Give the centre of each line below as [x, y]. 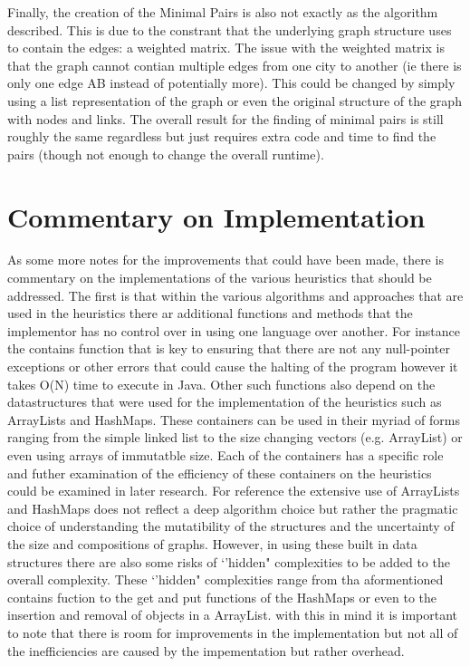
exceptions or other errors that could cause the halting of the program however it [233, 367]
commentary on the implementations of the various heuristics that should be [220, 278]
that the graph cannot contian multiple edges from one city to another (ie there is [235, 65]
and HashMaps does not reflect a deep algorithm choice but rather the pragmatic [233, 508]
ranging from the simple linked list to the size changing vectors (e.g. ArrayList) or [235, 437]
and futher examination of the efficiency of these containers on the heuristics [220, 473]
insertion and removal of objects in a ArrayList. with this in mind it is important [233, 615]
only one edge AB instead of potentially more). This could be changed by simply [231, 83]
